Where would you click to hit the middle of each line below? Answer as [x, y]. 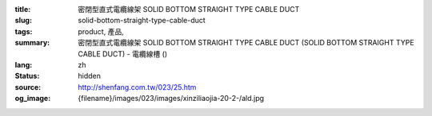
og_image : [33, 99]
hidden [90, 76]
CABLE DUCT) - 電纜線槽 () [123, 54]
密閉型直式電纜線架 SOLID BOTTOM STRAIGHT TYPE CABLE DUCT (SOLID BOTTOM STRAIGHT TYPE [246, 43]
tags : [24, 31]
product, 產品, [101, 31]
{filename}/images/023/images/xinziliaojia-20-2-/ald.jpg [171, 99]
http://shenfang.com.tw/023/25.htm [137, 87]
